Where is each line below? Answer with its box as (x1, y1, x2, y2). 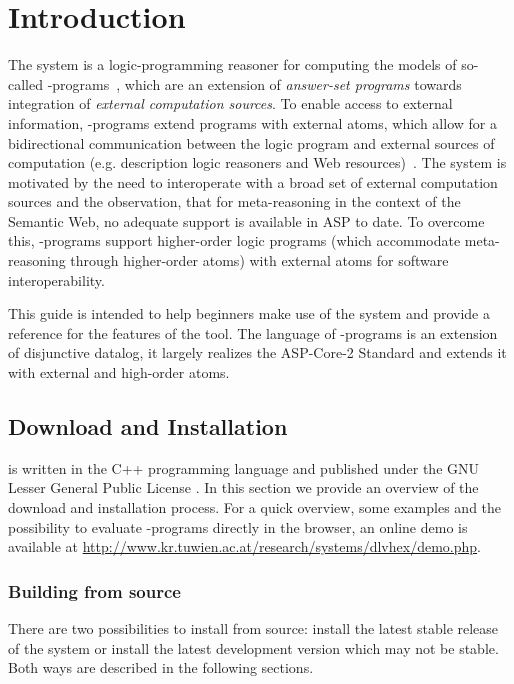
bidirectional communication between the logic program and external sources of (8, 132, 495, 153)
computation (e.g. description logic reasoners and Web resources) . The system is (8, 152, 507, 173)
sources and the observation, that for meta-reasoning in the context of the (8, 191, 461, 212)
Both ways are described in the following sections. (8, 657, 314, 678)
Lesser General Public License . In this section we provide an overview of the (8, 477, 479, 498)
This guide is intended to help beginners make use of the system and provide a (8, 303, 490, 324)
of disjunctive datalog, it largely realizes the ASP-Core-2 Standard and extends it (8, 342, 507, 363)
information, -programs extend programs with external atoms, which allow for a (8, 112, 497, 133)
